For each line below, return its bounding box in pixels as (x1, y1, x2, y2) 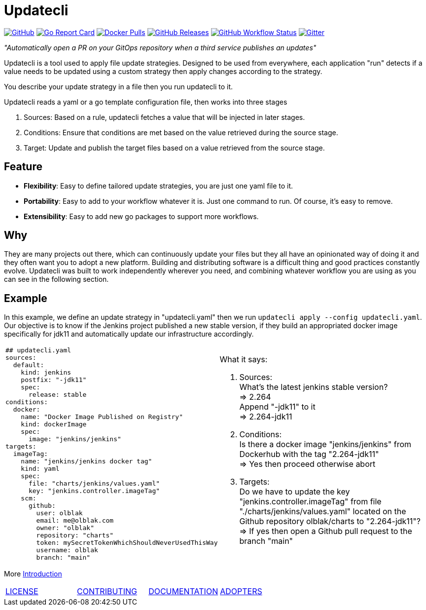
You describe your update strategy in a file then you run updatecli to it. (4, 82, 233, 91)
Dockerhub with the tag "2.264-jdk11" (239, 449, 379, 459)
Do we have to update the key (239, 486, 350, 496)
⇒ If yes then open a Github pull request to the (239, 526, 412, 536)
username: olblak (36, 546, 98, 554)
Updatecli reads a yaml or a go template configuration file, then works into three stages (4, 97, 287, 106)
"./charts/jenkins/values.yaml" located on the (239, 506, 406, 516)
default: (13, 361, 44, 369)
